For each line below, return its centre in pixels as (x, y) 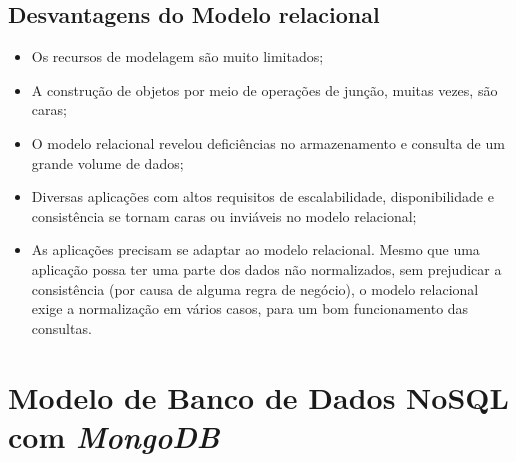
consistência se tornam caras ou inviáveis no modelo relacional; (224, 215)
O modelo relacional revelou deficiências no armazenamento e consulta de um (268, 142)
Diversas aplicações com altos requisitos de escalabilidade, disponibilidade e (262, 196)
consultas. (61, 327)
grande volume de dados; (107, 162)
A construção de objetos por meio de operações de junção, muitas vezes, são (264, 89)
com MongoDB (114, 436)
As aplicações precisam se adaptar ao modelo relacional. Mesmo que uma (255, 249)
